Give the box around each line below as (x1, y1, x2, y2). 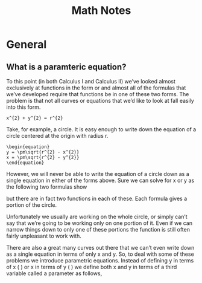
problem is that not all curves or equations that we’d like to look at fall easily (6, 97, 194, 104)
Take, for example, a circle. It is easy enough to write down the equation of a (6, 126, 197, 133)
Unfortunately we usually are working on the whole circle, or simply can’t (6, 213, 188, 220)
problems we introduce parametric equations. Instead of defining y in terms (6, 257, 194, 264)
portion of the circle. (6, 201, 57, 209)
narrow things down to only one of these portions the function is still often (6, 226, 190, 233)
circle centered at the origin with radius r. (6, 132, 109, 139)
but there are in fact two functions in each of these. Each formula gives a (6, 195, 188, 202)
